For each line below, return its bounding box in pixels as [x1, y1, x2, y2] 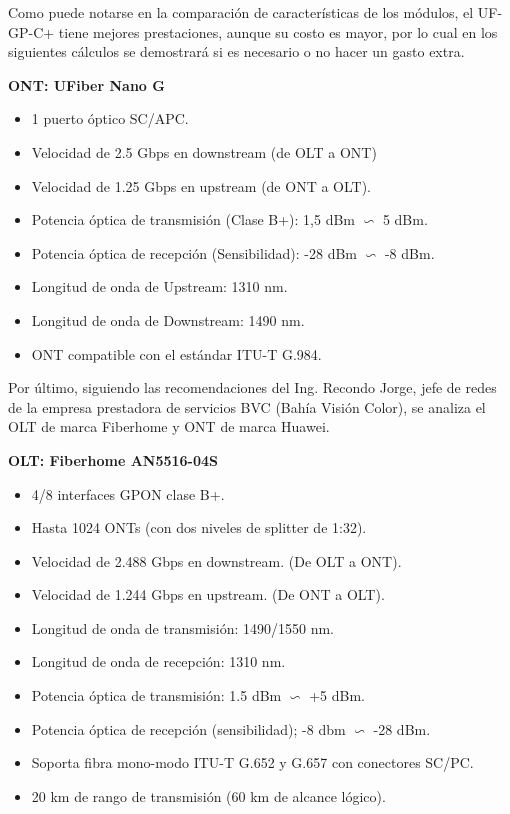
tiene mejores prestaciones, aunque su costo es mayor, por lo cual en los [58, 21, 498, 42]
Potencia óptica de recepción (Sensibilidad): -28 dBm [31, 242, 358, 263]
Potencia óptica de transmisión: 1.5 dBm [31, 685, 282, 706]
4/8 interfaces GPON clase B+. [31, 483, 225, 504]
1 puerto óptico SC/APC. [31, 108, 189, 129]
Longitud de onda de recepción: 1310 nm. [31, 651, 286, 672]
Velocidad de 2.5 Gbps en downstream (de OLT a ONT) [31, 141, 377, 162]
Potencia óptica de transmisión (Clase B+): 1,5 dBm [31, 209, 356, 230]
